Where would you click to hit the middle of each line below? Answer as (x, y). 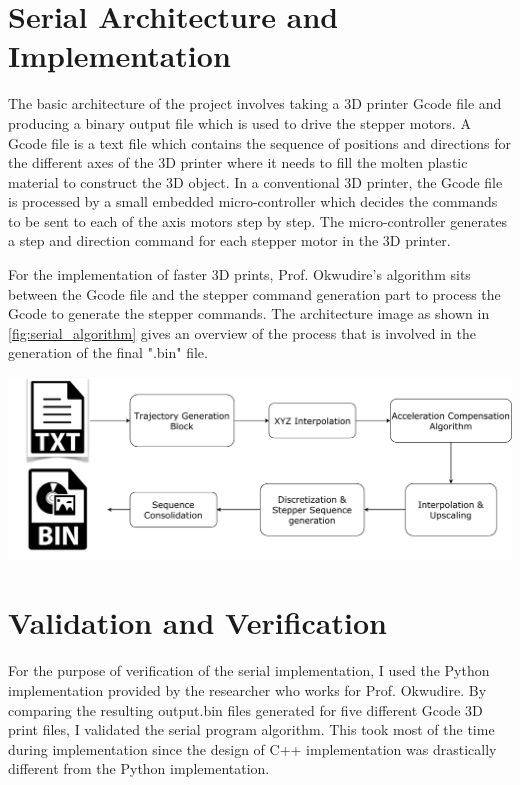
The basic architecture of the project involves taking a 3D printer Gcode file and (255, 103)
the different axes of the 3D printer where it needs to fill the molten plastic (238, 162)
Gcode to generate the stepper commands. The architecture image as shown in (249, 313)
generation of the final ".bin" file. (108, 352)
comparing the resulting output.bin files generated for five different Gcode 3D (245, 709)
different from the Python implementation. (139, 768)
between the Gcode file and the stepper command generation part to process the (254, 293)
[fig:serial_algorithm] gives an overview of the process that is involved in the (242, 332)
